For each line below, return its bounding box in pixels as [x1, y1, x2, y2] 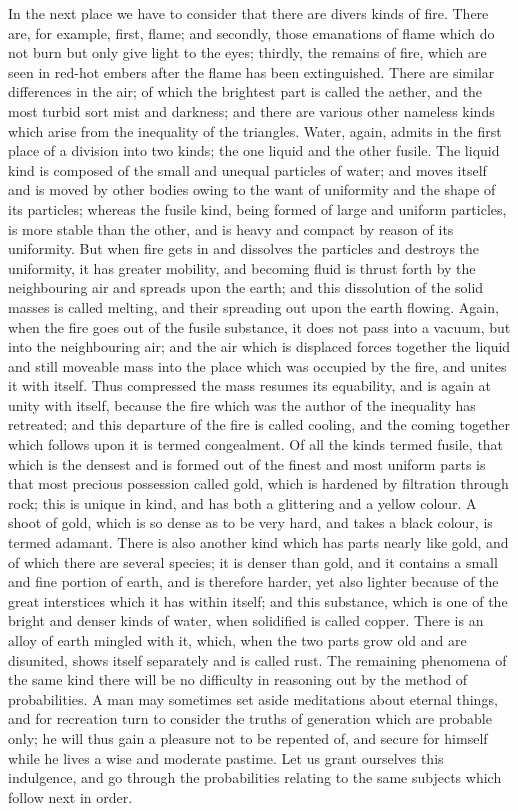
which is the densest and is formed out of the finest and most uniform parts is [8, 453, 486, 474]
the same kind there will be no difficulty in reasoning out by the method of [8, 669, 468, 690]
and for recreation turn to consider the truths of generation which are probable [8, 708, 492, 729]
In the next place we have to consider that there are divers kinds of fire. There [8, 3, 489, 23]
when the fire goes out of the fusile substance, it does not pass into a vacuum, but [8, 316, 511, 337]
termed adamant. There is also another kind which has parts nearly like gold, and [8, 532, 509, 553]
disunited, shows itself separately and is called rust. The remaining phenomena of [8, 649, 507, 670]
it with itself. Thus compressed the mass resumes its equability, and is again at [8, 375, 492, 396]
